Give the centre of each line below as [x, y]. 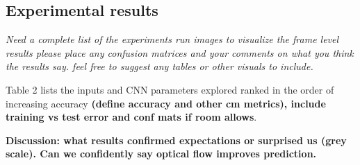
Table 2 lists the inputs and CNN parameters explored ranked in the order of [170, 89]
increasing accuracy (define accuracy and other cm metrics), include [166, 103]
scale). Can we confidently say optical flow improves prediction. [161, 154]
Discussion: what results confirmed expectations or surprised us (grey [176, 140]
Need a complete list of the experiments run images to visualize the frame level [172, 39]
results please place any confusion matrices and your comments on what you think [180, 52]
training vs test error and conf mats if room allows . [131, 117]
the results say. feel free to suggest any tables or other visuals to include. [159, 66]
